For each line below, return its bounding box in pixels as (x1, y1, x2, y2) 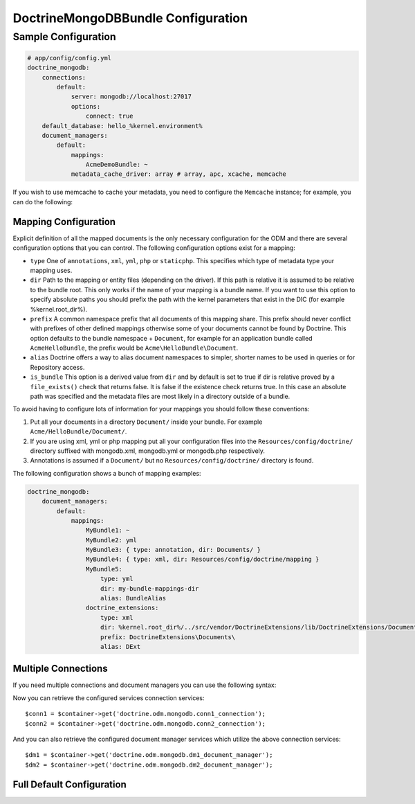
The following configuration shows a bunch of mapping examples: (12, 469, 201, 477)
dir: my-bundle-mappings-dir (100, 584, 199, 592)
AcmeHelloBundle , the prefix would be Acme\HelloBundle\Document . (30, 343, 239, 352)
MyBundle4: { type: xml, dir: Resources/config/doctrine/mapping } (85, 555, 320, 564)
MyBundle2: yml (85, 536, 138, 544)
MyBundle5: (85, 565, 122, 573)
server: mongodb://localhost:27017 (71, 93, 192, 100)
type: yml (100, 575, 134, 583)
